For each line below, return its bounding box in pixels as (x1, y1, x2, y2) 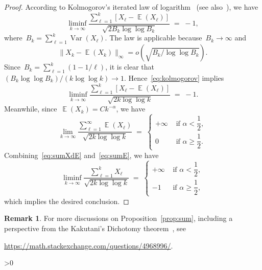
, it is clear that (105, 61, 154, 72)
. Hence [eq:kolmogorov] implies (124, 72, 224, 83)
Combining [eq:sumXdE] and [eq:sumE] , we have (4, 149, 159, 160)
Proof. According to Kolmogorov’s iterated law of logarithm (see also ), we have (4, 2, 258, 12)
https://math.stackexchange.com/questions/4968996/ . (4, 240, 173, 251)
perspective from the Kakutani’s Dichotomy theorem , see (4, 222, 186, 233)
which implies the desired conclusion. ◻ (4, 195, 129, 206)
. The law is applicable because (105, 32, 202, 43)
